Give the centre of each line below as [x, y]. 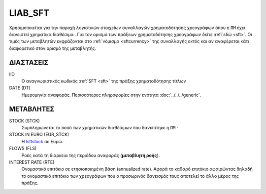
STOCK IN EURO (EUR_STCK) [39, 135]
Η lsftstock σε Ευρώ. [42, 141]
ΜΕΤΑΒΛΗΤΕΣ [32, 109]
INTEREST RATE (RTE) [32, 162]
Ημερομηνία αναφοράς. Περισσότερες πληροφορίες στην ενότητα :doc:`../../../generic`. [111, 95]
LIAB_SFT [29, 13]
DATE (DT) [20, 88]
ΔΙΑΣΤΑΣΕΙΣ [29, 62]
